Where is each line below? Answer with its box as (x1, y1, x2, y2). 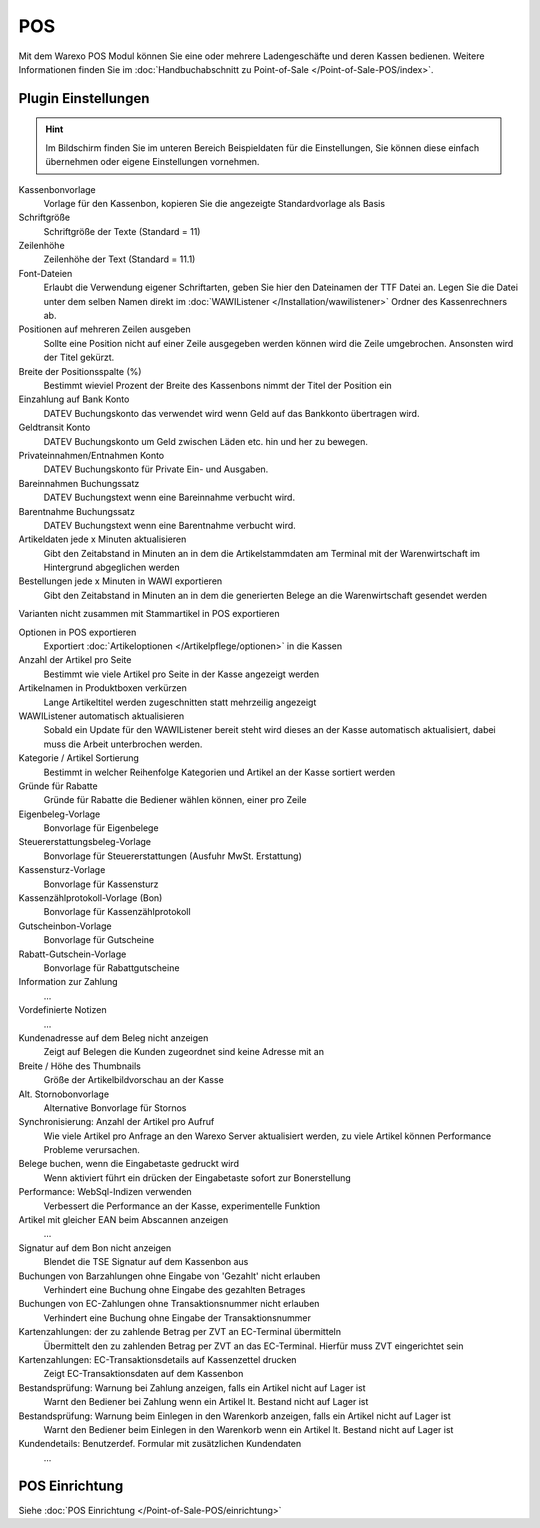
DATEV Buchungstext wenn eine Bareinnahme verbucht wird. (43, 491, 295, 504)
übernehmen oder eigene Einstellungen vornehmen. (45, 156, 260, 168)
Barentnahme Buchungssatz (18, 505, 135, 517)
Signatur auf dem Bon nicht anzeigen (18, 1241, 172, 1254)
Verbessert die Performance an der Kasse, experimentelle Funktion (43, 1200, 321, 1212)
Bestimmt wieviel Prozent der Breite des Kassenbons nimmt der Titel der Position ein (43, 379, 392, 391)
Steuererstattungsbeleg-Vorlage (18, 836, 152, 848)
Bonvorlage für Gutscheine (43, 934, 155, 946)
